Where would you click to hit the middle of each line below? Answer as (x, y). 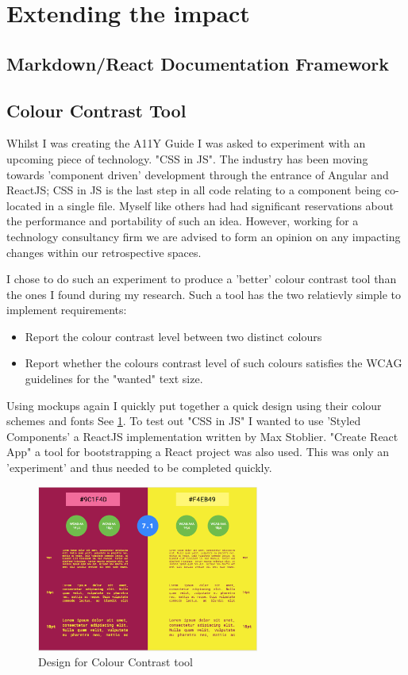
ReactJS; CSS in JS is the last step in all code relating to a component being (194, 190)
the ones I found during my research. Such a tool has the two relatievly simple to (204, 294)
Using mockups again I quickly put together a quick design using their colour (194, 405)
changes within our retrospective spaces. (104, 252)
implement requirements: (67, 310)
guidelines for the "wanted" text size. (114, 379)
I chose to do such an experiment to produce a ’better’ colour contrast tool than (202, 279)
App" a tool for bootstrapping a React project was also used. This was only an (198, 452)
